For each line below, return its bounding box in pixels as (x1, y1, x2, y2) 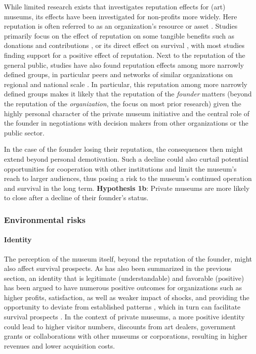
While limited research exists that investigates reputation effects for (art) (4, 1, 225, 11)
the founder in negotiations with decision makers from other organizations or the (4, 118, 249, 128)
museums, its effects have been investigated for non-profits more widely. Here (4, 11, 237, 21)
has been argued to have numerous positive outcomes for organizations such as (4, 282, 242, 293)
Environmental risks (4, 213, 85, 225)
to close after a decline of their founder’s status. (4, 192, 149, 203)
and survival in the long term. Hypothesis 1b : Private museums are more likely (4, 182, 250, 193)
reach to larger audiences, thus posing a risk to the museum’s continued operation (4, 173, 252, 183)
